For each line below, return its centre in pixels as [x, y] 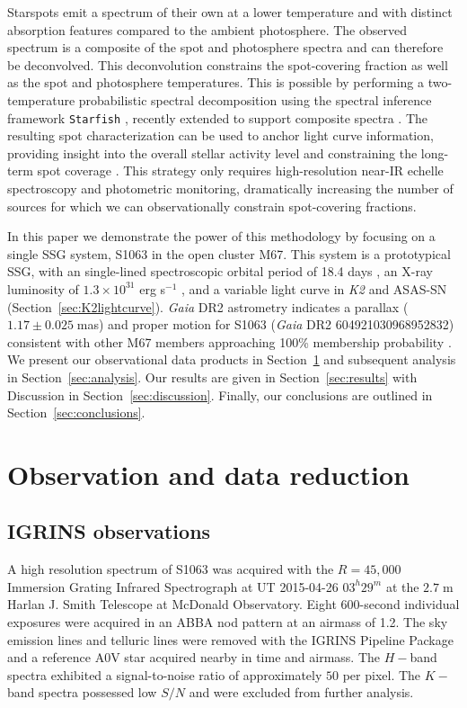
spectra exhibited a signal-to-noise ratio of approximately [165, 674]
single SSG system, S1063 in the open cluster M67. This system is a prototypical [229, 253]
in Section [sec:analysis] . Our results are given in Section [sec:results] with [212, 376]
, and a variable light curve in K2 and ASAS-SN [314, 288]
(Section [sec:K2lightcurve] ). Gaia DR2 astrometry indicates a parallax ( [208, 306]
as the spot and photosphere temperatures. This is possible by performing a [216, 82]
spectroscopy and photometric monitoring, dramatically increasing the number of [230, 188]
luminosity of [43, 288]
